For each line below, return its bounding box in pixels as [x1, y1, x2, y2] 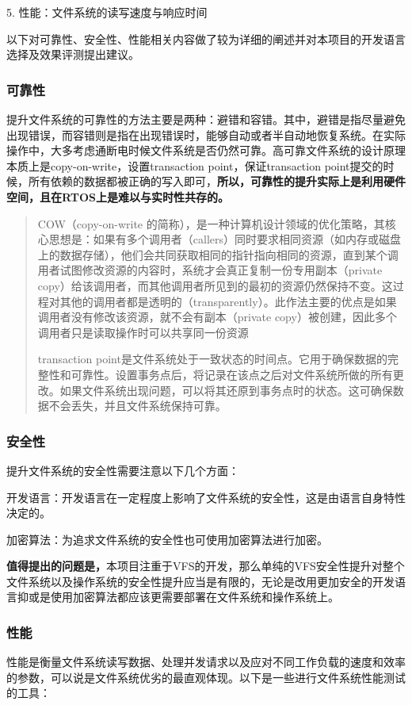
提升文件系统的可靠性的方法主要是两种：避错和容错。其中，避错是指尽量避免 [6, 111, 406, 127]
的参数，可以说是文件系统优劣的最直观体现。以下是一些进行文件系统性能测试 [6, 669, 406, 685]
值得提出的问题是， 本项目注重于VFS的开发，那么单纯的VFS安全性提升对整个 [6, 557, 405, 574]
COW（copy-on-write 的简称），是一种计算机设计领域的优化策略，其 [37, 215, 385, 232]
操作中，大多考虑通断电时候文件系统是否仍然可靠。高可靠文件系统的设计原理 [6, 142, 406, 159]
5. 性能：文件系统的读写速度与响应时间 [6, 4, 208, 20]
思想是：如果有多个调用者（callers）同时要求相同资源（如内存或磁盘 [48, 231, 402, 247]
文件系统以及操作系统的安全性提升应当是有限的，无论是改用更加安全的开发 [6, 573, 395, 589]
